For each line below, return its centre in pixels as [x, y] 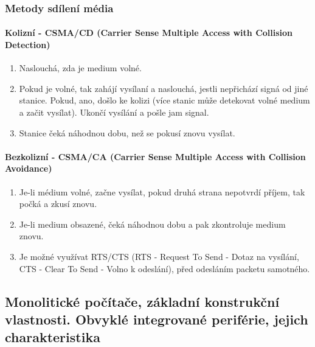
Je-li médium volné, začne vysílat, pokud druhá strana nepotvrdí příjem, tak [162, 191]
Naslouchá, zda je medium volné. [80, 68]
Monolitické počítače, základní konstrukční [142, 301]
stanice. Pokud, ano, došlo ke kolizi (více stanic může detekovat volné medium [164, 100]
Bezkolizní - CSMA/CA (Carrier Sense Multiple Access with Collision [155, 156]
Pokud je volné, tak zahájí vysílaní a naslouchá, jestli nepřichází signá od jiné [164, 88]
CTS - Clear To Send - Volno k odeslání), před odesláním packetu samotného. [164, 268]
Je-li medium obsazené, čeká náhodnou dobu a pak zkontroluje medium [152, 224]
